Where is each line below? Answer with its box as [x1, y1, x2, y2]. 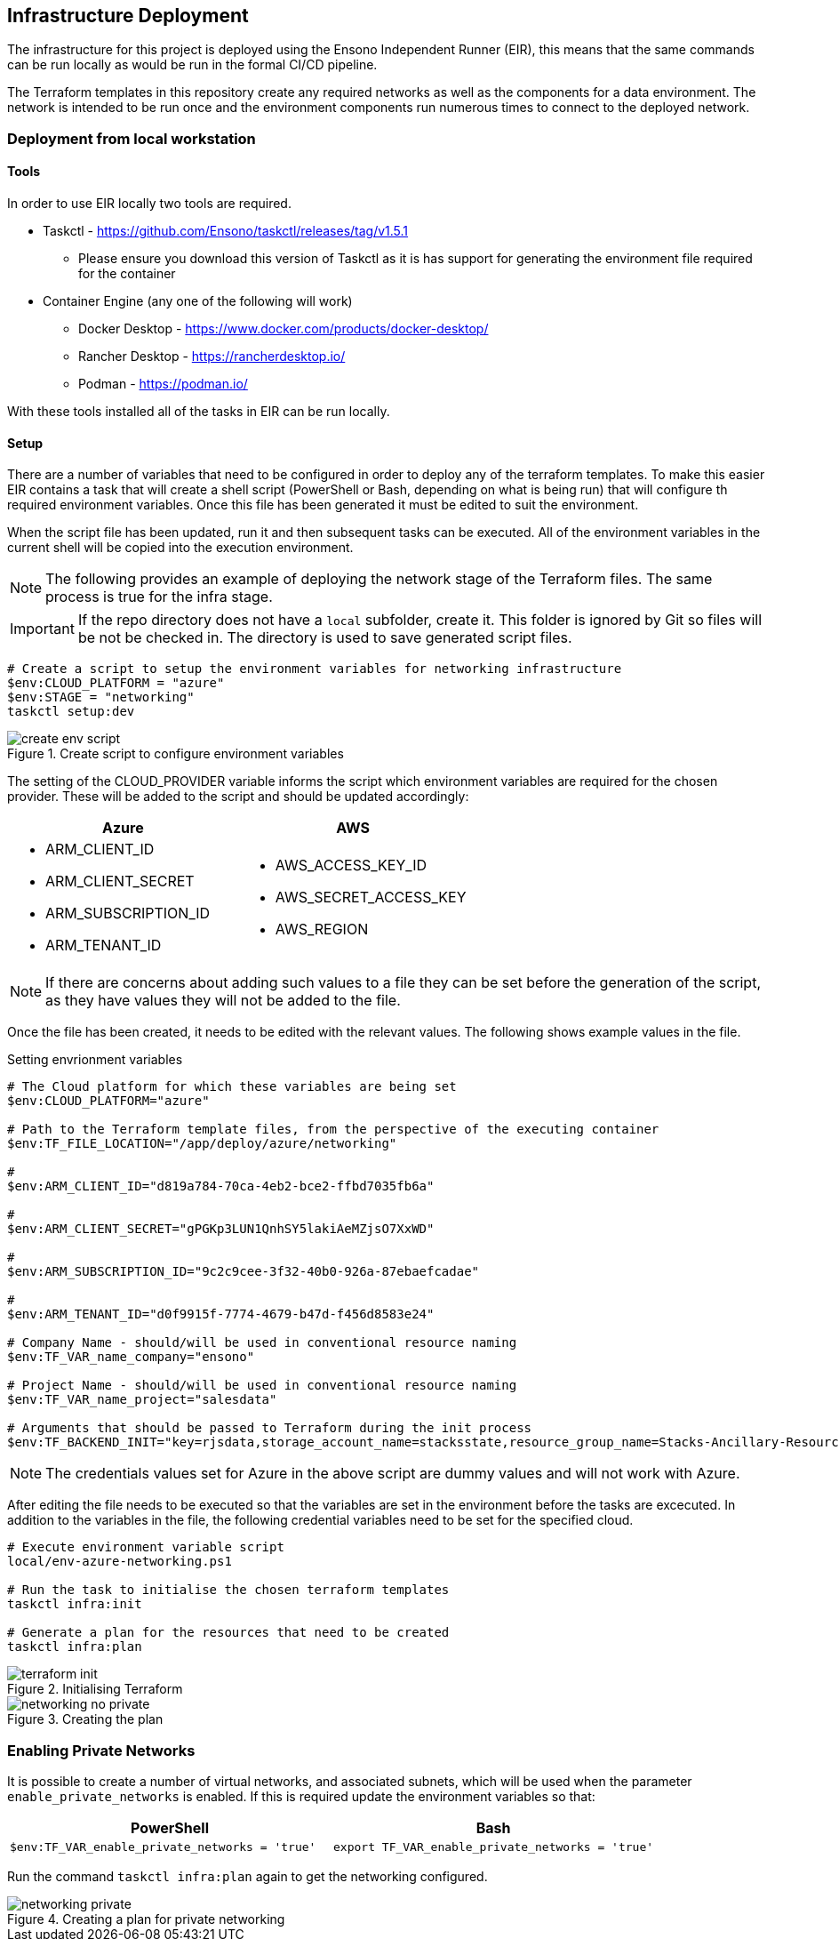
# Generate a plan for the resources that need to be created [7, 1625, 450, 1640]
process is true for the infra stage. [45, 588, 273, 606]
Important [10, 620, 75, 638]
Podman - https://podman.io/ [78, 376, 248, 392]
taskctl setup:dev [7, 704, 135, 719]
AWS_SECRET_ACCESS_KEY [275, 888, 467, 907]
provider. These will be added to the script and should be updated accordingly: [7, 789, 469, 805]
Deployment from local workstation [7, 129, 256, 148]
